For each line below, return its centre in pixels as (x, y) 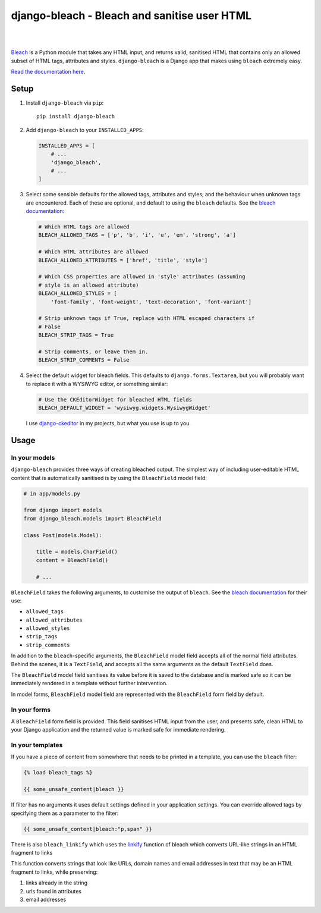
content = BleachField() (72, 560)
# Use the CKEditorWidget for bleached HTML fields (115, 399)
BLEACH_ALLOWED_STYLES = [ (78, 294)
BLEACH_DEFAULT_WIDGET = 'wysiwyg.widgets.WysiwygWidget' (125, 408)
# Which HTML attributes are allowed (93, 252)
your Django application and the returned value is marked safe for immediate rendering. (118, 730)
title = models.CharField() (77, 552)
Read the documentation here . (48, 72)
